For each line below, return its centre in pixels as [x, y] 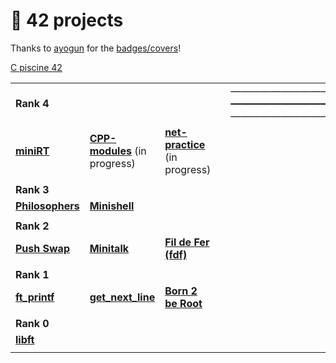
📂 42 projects [67, 20]
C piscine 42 [36, 67]
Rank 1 [32, 274]
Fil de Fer [187, 242]
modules [110, 151]
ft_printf [35, 297]
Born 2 [181, 291]
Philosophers [47, 206]
